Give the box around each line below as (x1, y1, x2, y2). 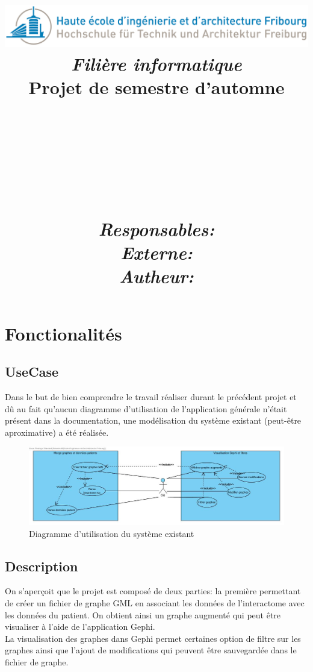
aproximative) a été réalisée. (5, 425, 109, 438)
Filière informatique (71, 51, 242, 76)
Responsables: (98, 216, 215, 242)
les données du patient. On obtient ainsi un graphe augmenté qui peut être (5, 608, 281, 621)
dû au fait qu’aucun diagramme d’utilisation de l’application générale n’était (5, 402, 287, 415)
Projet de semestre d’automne (28, 74, 285, 99)
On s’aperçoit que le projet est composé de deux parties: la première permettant (5, 585, 301, 597)
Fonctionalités (5, 321, 122, 345)
